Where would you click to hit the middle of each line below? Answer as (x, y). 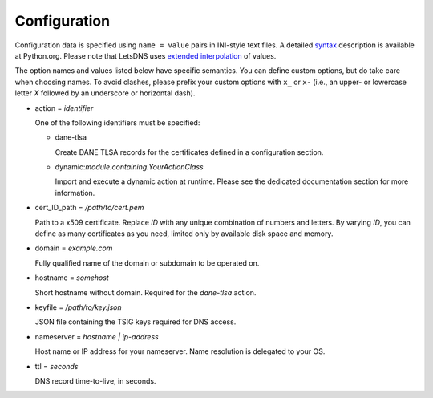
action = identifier (64, 108)
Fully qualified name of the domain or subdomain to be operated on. (147, 263)
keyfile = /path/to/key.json (78, 307)
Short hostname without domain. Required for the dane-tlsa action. (146, 292)
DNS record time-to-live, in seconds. (95, 380)
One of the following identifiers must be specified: (117, 122)
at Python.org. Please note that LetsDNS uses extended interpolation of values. (146, 55)
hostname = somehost (72, 278)
